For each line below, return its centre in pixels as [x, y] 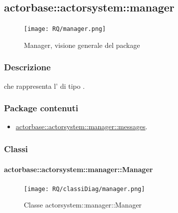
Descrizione [27, 67]
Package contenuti [41, 108]
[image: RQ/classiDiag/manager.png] [85, 189]
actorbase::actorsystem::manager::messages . [82, 126]
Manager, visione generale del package [82, 45]
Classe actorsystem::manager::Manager [83, 205]
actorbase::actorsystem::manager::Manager [79, 169]
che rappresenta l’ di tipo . [44, 86]
